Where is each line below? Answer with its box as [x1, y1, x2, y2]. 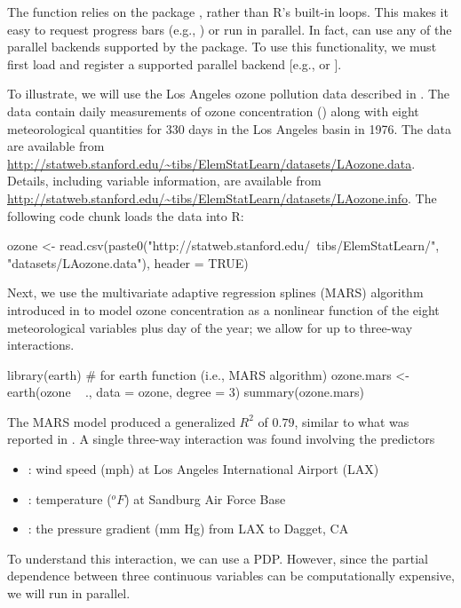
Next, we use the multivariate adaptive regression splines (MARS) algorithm [7, 283, 424, 302]
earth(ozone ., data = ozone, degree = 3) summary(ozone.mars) [7, 383, 364, 401]
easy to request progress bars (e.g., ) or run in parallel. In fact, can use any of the [7, 20, 452, 38]
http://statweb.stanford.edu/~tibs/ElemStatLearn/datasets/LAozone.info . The [7, 188, 437, 207]
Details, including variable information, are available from [7, 171, 322, 190]
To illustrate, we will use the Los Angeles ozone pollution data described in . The [7, 84, 450, 103]
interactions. [7, 336, 75, 354]
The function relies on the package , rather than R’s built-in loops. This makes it [7, 3, 449, 20]
